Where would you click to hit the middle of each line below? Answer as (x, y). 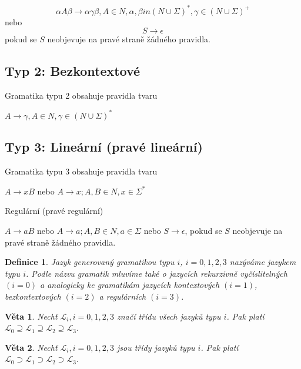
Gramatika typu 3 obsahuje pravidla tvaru (81, 171)
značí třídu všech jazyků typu (169, 316)
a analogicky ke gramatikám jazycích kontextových (130, 285)
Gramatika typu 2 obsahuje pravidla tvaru (81, 95)
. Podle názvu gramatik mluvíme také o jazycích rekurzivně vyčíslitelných (156, 273)
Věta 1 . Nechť (31, 316)
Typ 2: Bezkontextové (73, 71)
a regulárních (123, 296)
